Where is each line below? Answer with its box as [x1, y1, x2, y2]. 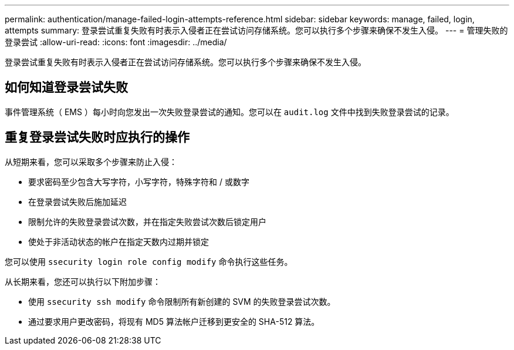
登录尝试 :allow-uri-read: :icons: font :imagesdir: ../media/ [5, 37, 227, 47]
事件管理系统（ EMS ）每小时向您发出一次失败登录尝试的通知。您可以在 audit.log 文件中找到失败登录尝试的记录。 [5, 106, 454, 117]
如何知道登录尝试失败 [5, 80, 128, 95]
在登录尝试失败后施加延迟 [28, 196, 127, 207]
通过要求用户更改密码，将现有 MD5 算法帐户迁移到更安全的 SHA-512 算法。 [28, 316, 320, 327]
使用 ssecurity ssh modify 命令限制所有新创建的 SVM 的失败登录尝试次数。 [28, 296, 336, 307]
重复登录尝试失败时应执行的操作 [5, 130, 190, 145]
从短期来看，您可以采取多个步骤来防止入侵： [5, 156, 177, 167]
